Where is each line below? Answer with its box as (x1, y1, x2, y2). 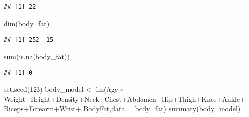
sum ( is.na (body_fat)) (4, 51, 70, 61)
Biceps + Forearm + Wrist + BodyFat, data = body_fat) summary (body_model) (4, 103, 241, 114)
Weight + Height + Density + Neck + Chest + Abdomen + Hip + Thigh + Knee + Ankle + (4, 93, 246, 104)
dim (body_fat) (4, 18, 50, 28)
